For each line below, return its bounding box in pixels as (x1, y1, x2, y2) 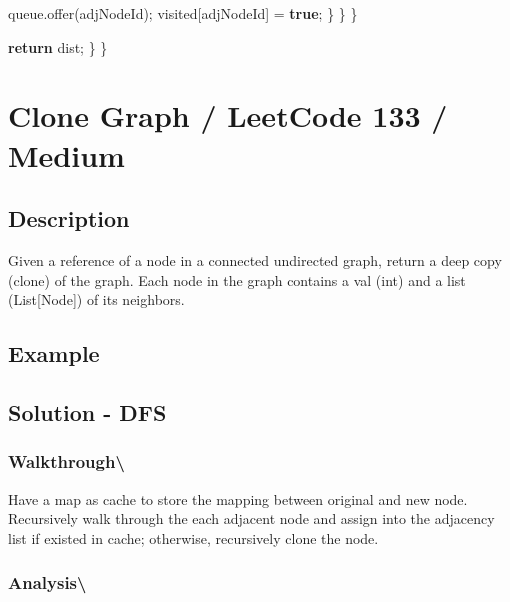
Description (8, 203, 130, 234)
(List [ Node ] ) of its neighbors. (8, 289, 185, 310)
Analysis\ (8, 570, 87, 595)
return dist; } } (8, 36, 108, 57)
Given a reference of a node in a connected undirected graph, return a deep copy (8, 249, 502, 270)
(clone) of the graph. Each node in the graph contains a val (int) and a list (8, 269, 466, 290)
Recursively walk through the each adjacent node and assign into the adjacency (8, 508, 495, 529)
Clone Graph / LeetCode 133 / (8, 95, 448, 136)
